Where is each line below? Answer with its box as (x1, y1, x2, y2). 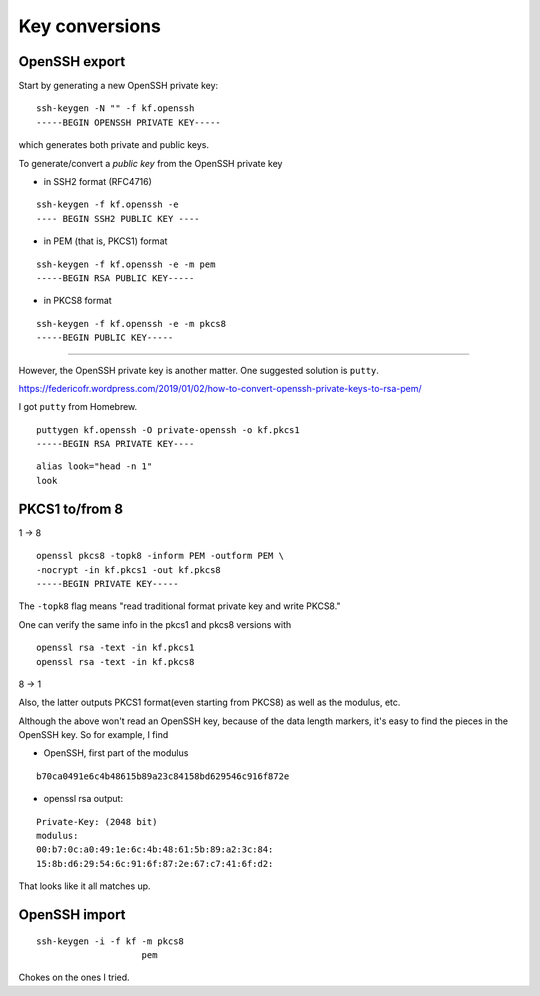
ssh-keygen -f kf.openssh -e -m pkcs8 (36, 318, 227, 329)
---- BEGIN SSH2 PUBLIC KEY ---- (36, 213, 200, 224)
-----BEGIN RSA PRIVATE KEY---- (36, 438, 195, 450)
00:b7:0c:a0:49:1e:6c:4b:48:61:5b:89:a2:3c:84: (36, 844, 274, 855)
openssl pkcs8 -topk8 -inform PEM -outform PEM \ (36, 550, 285, 562)
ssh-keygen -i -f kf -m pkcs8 (36, 935, 185, 947)
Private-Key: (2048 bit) (36, 816, 158, 827)
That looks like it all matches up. (18, 880, 151, 892)
